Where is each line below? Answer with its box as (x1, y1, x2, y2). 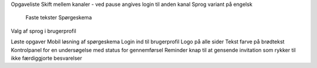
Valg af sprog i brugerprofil (11, 27, 76, 35)
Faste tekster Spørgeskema (25, 14, 92, 21)
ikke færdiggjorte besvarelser (11, 55, 82, 62)
